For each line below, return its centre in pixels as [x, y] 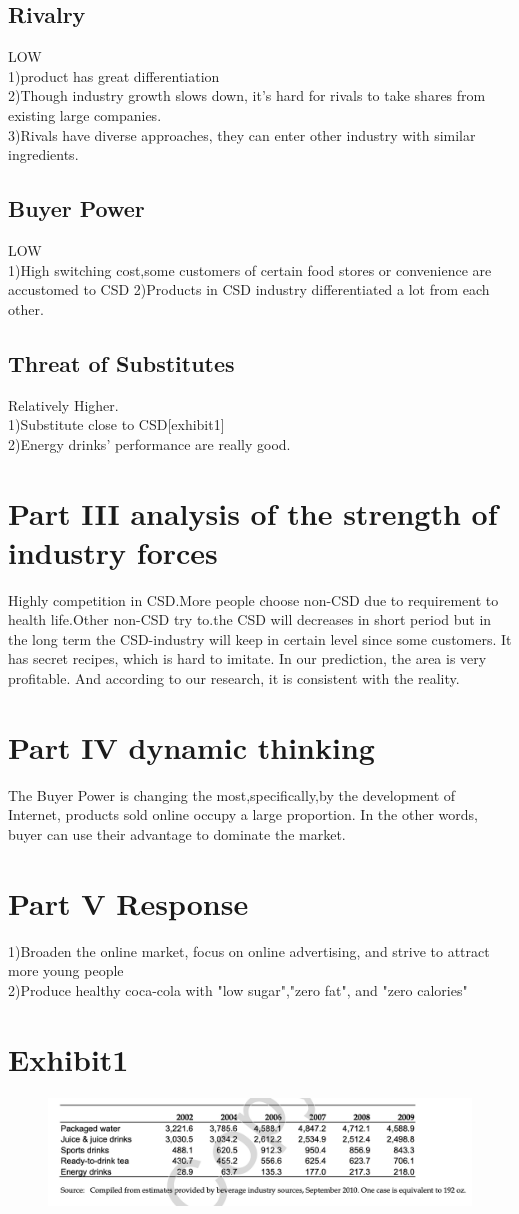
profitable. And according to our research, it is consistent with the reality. [234, 678]
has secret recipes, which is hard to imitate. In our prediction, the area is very [247, 658]
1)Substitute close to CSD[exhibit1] [116, 424]
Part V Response [128, 902]
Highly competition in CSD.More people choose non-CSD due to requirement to [253, 599]
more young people [66, 970]
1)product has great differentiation [114, 75]
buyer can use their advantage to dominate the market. [177, 833]
